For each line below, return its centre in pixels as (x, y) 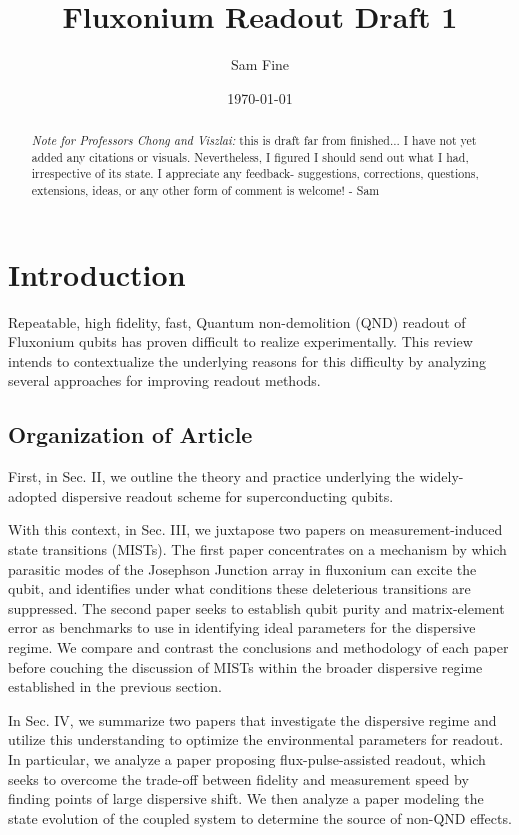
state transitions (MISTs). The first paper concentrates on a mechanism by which (257, 549)
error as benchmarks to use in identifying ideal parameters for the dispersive (242, 627)
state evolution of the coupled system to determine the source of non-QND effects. (260, 817)
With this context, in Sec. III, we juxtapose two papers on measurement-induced (255, 529)
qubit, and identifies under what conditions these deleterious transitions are (239, 588)
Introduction (97, 273)
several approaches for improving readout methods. (164, 380)
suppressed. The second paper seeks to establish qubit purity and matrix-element (256, 607)
